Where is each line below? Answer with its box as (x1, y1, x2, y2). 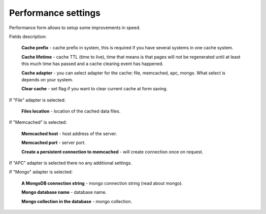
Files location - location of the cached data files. (21, 108, 121, 114)
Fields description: (9, 34, 47, 39)
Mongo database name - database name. (21, 189, 107, 195)
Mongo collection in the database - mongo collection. (21, 198, 133, 204)
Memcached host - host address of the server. (21, 131, 117, 137)
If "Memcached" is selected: (9, 119, 67, 125)
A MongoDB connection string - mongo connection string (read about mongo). (21, 180, 183, 186)
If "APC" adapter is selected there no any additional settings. (9, 160, 133, 166)
